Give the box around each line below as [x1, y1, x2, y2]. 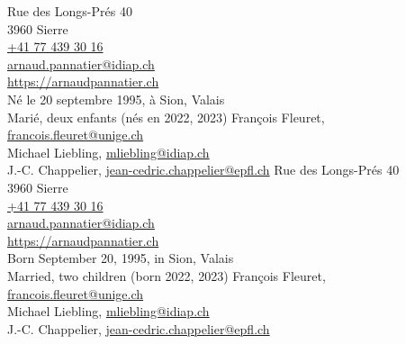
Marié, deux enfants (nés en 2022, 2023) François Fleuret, [7, 107, 325, 126]
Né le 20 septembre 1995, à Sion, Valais [7, 89, 225, 108]
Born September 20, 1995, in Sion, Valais [7, 249, 234, 267]
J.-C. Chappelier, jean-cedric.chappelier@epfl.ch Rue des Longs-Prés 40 [7, 160, 400, 179]
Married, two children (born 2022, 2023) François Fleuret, [7, 266, 326, 285]
